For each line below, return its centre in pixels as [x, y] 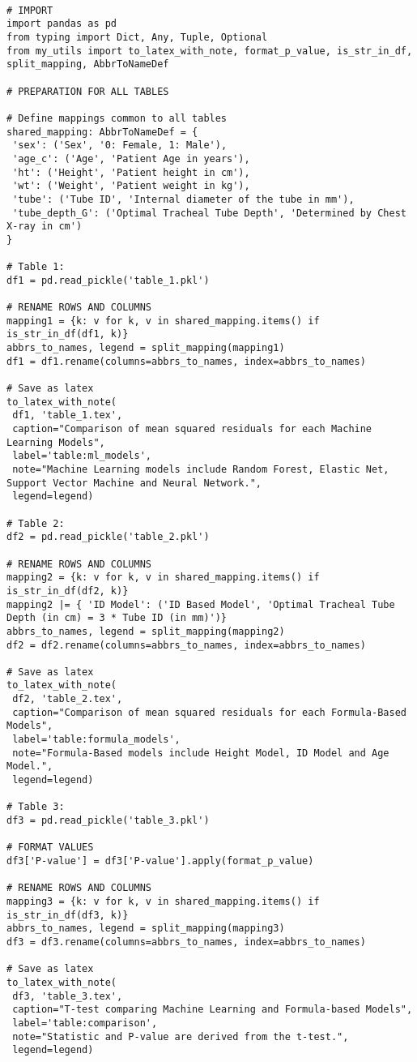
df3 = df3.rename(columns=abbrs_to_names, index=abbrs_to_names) [186, 942]
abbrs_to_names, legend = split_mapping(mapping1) [146, 348]
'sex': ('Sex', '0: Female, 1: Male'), [120, 146]
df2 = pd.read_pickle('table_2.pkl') [108, 537]
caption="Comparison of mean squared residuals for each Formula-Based [209, 712]
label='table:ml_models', [82, 456]
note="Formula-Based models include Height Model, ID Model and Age [201, 753]
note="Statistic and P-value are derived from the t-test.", [181, 1036]
